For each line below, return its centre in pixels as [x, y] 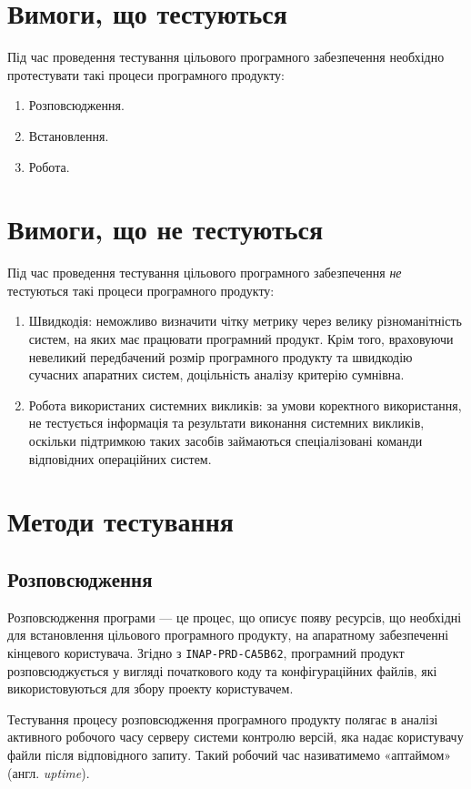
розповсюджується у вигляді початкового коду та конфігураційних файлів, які [222, 670]
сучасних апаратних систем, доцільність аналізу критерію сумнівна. [216, 374]
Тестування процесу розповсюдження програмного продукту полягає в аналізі [223, 718]
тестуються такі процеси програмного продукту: [141, 290]
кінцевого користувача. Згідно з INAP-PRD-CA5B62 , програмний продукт [206, 652]
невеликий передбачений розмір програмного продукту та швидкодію [220, 356]
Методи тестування [120, 521]
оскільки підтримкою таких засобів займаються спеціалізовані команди [225, 440]
